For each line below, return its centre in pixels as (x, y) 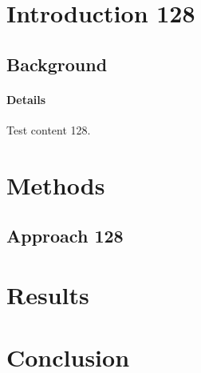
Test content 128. (49, 129)
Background (57, 64)
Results (48, 294)
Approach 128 (65, 236)
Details (26, 99)
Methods (56, 184)
